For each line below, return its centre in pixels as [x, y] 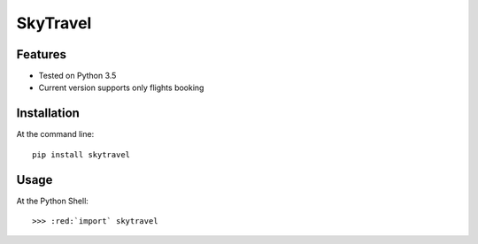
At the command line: [55, 134]
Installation [48, 114]
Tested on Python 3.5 [77, 76]
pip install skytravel [81, 154]
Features [41, 54]
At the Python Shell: [52, 201]
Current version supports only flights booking [121, 88]
